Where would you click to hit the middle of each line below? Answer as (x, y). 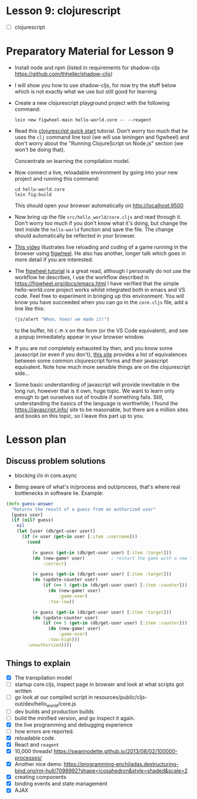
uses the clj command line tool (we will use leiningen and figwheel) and (102, 137)
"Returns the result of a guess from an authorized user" (84, 509)
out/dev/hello (30, 704)
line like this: (30, 308)
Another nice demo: (38, 764)
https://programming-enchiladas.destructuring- (121, 764)
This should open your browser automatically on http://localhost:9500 (99, 205)
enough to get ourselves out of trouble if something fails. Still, (89, 397)
